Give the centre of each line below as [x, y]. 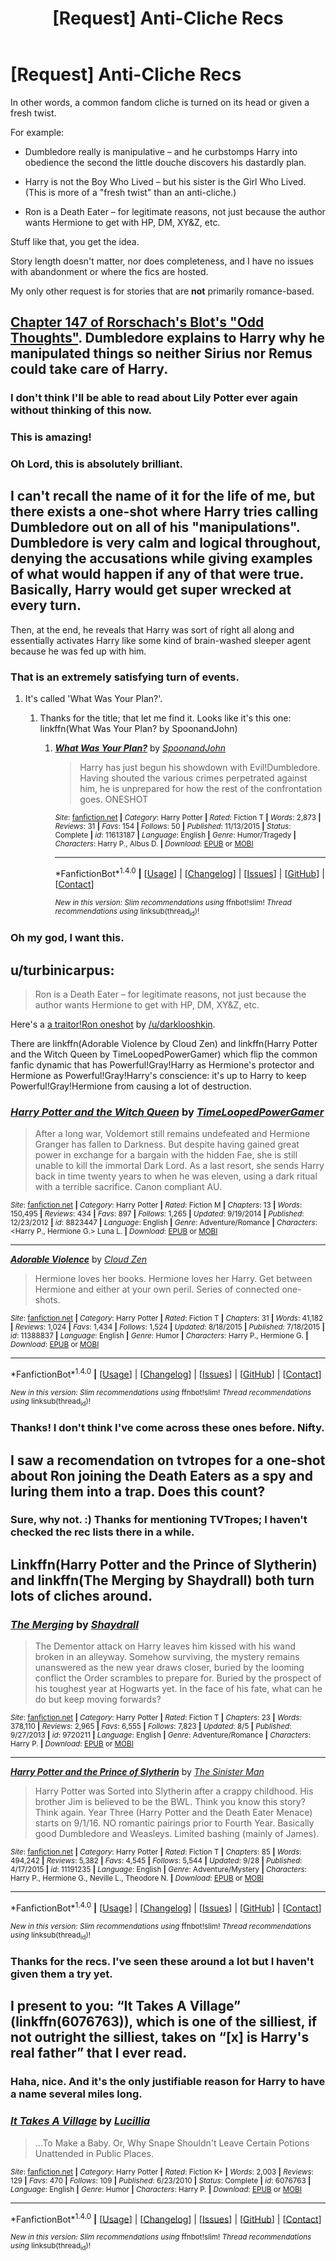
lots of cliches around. [81, 1595]
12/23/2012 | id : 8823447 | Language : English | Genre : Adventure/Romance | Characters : [164, 1223]
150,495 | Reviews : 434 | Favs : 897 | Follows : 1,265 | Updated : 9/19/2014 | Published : [157, 1214]
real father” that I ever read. [99, 2053]
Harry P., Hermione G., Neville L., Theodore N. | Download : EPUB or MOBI [137, 1878]
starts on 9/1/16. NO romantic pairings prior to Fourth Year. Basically [174, 1823]
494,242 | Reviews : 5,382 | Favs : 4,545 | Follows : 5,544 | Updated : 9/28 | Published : [156, 1861]
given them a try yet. [61, 1974]
